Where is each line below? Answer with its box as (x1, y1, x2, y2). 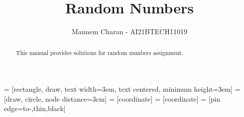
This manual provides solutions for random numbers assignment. (15, 48, 183, 57)
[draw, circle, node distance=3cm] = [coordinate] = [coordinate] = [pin (4, 93, 221, 104)
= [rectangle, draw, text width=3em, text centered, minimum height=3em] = (4, 84, 241, 94)
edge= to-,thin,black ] (4, 103, 66, 114)
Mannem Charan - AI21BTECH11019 (72, 26, 187, 37)
